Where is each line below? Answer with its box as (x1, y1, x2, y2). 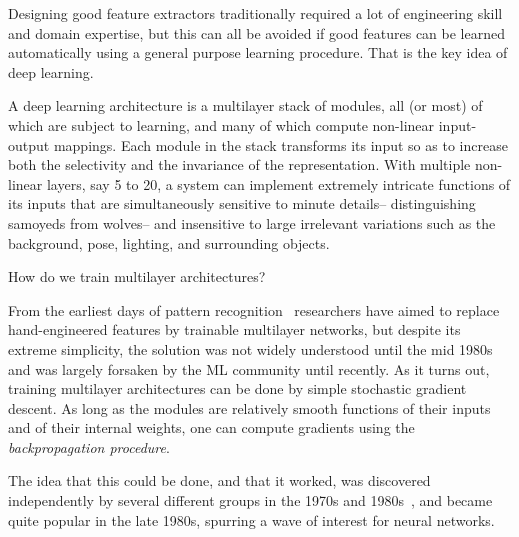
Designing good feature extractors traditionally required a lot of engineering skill (8, 3, 503, 23)
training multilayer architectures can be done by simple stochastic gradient (8, 378, 467, 399)
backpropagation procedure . (8, 436, 170, 457)
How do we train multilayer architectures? (8, 266, 266, 287)
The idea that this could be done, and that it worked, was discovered (8, 470, 431, 491)
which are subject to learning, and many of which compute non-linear (8, 114, 435, 135)
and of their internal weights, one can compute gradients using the (8, 417, 415, 438)
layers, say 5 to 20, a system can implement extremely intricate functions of (46, 173, 511, 194)
